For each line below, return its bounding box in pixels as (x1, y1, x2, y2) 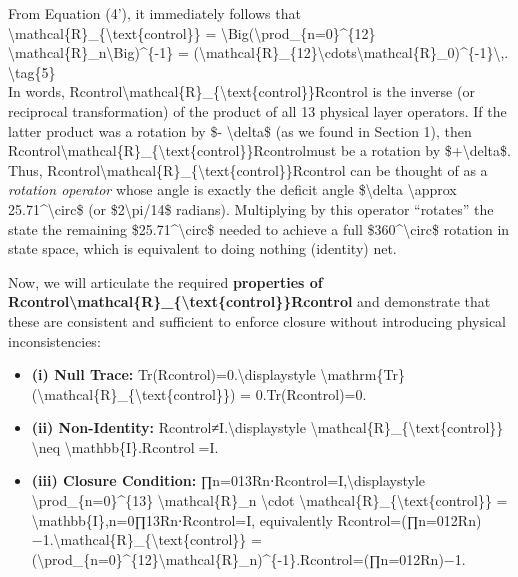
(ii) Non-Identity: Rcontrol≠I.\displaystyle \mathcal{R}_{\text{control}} (31, 417, 504, 438)
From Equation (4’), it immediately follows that (8, 3, 301, 23)
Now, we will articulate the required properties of (8, 271, 323, 292)
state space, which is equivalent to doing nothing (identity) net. (8, 238, 397, 259)
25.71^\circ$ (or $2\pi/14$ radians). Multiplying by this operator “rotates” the (8, 198, 494, 219)
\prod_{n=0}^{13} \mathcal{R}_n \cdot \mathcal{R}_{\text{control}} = (31, 490, 508, 511)
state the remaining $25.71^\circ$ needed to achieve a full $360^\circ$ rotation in (8, 218, 510, 239)
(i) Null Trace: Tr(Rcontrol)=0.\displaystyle (31, 364, 316, 385)
